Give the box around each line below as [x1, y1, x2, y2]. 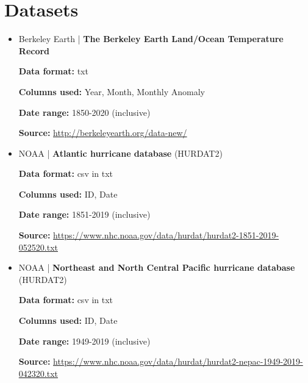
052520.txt [18, 240, 58, 253]
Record [18, 44, 50, 57]
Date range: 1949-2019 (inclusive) [18, 334, 151, 347]
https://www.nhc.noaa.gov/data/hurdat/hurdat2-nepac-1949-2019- [53, 355, 303, 368]
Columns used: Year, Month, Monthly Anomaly [18, 85, 205, 98]
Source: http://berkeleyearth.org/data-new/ [18, 126, 187, 139]
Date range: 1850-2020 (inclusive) [18, 106, 151, 118]
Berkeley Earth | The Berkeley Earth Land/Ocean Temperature [18, 32, 284, 45]
